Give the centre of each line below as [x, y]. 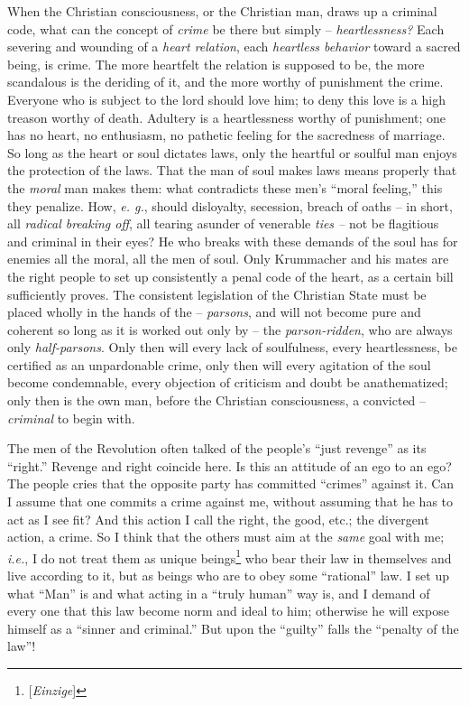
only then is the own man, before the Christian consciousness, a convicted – [217, 400]
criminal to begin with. [71, 418]
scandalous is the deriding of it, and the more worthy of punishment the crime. [225, 82]
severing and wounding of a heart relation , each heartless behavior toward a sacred [234, 46]
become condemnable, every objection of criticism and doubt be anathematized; [228, 382]
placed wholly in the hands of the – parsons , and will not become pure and [214, 312]
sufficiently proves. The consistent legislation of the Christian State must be [217, 294]
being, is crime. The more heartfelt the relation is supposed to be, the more [216, 64]
